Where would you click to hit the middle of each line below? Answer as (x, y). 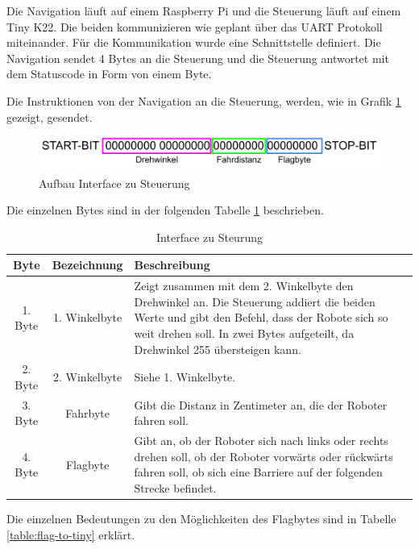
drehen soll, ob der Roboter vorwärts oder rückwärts (263, 456)
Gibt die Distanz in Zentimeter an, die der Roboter (261, 404)
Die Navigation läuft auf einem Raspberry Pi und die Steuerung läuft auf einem (204, 10)
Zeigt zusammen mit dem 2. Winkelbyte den (244, 286)
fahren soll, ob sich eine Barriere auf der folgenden (258, 472)
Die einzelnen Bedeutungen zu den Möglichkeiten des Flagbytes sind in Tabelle (201, 519)
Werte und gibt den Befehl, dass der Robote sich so (261, 317)
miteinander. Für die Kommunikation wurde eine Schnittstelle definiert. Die (194, 42)
